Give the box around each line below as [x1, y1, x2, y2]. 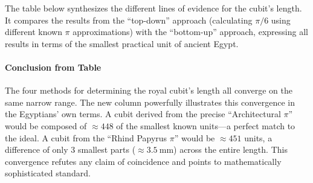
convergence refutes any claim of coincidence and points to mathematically [5, 155, 282, 167]
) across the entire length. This [173, 143, 288, 156]
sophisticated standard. [5, 167, 91, 179]
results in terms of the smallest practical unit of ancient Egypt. [5, 37, 239, 50]
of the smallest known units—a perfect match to [116, 119, 295, 132]
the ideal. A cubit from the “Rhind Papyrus [5, 131, 167, 144]
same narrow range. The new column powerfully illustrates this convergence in [5, 95, 295, 108]
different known [5, 25, 62, 38]
